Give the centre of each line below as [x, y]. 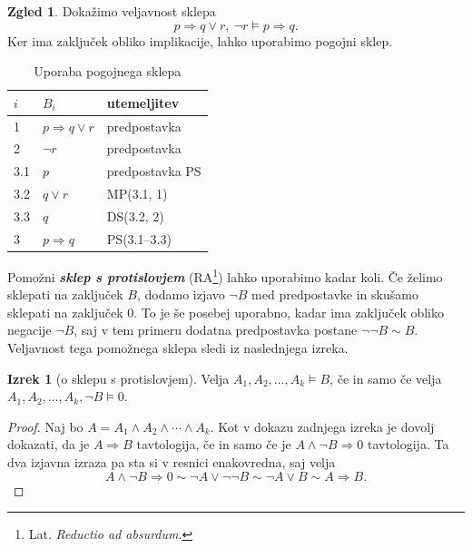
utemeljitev [143, 102]
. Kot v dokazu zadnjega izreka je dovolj [322, 426]
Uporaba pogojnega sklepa [108, 71]
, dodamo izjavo [181, 294]
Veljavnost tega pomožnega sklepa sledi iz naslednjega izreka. [178, 347]
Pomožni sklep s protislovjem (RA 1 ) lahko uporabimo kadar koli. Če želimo [225, 275]
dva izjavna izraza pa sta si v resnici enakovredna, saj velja [172, 461]
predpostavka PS [154, 171]
